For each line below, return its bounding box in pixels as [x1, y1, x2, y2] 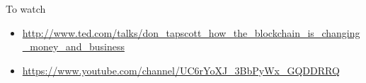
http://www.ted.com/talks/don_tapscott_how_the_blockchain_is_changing [22, 25, 360, 40]
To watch [6, 1, 46, 16]
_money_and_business [22, 39, 125, 54]
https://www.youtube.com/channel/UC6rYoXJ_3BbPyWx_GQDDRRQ [22, 62, 340, 77]
